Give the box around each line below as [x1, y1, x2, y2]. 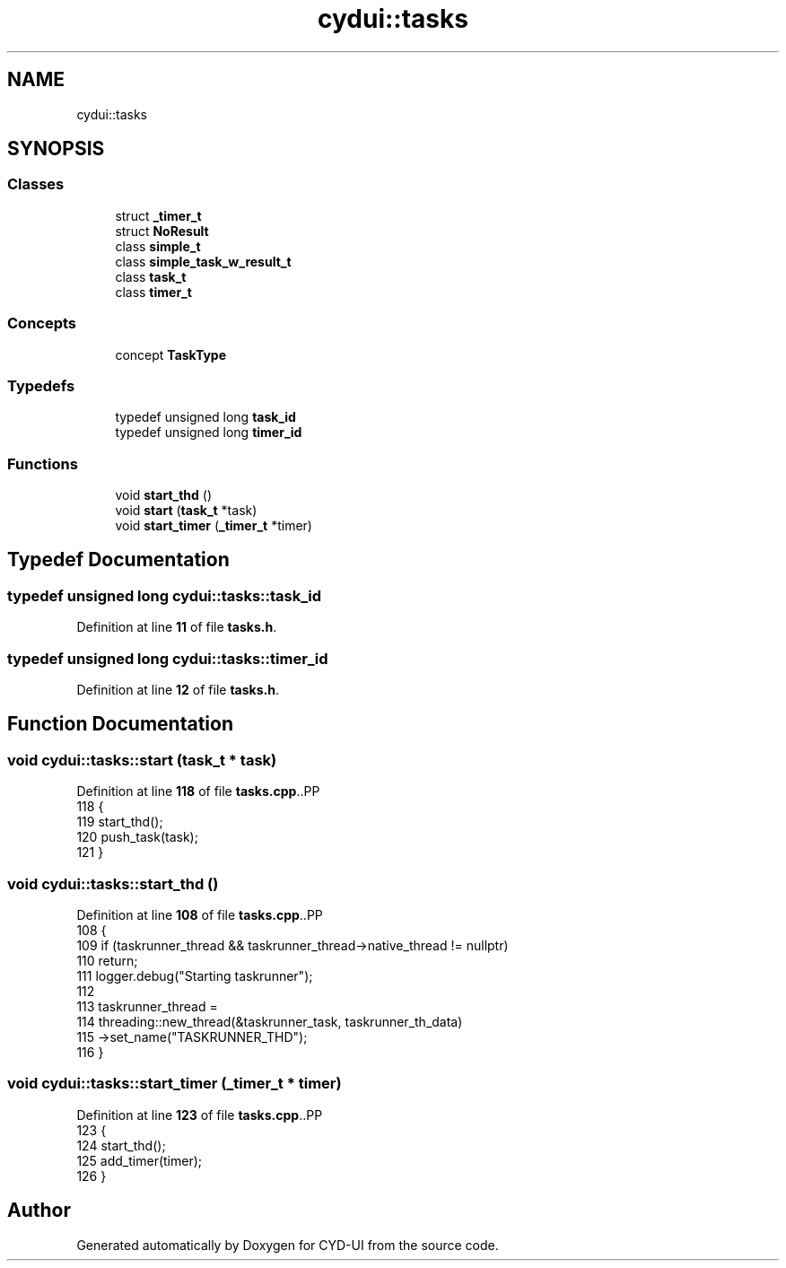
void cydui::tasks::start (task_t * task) [7, 750, 277, 769]
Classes [7, 175, 65, 194]
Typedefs [7, 376, 75, 395]
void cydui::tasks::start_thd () [7, 874, 219, 893]
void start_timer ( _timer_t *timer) [115, 518, 312, 534]
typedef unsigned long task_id [115, 409, 296, 425]
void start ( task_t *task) [115, 503, 258, 519]
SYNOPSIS [7, 137, 105, 161]
